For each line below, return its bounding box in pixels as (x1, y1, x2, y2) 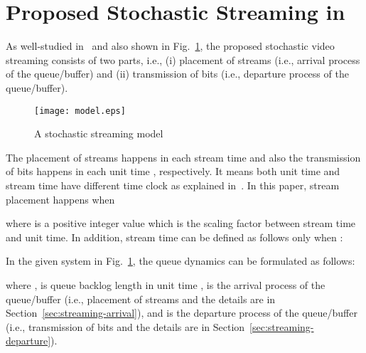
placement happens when (6, 191, 115, 206)
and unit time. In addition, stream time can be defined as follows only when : (6, 229, 343, 244)
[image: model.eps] (34, 105, 126, 116)
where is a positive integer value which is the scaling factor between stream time (6, 216, 356, 231)
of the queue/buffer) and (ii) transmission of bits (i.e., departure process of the (6, 66, 349, 81)
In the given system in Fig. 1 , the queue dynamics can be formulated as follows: (6, 253, 355, 268)
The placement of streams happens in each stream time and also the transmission (6, 149, 361, 164)
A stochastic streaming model (34, 126, 163, 141)
